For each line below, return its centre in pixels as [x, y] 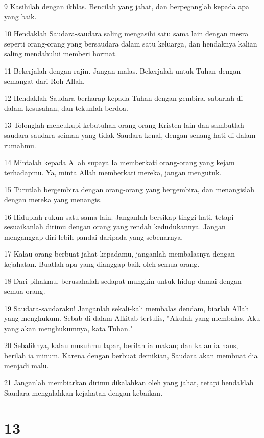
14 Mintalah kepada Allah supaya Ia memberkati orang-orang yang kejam [119, 162]
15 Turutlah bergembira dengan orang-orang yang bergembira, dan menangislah [129, 189]
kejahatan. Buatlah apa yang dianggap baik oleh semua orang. [102, 263]
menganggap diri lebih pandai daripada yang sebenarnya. [94, 236]
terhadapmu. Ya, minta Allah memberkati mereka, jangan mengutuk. [113, 172]
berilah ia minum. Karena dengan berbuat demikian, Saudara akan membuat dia [131, 355]
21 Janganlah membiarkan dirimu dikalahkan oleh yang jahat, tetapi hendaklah [129, 383]
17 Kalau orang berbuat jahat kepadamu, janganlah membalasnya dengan [120, 254]
